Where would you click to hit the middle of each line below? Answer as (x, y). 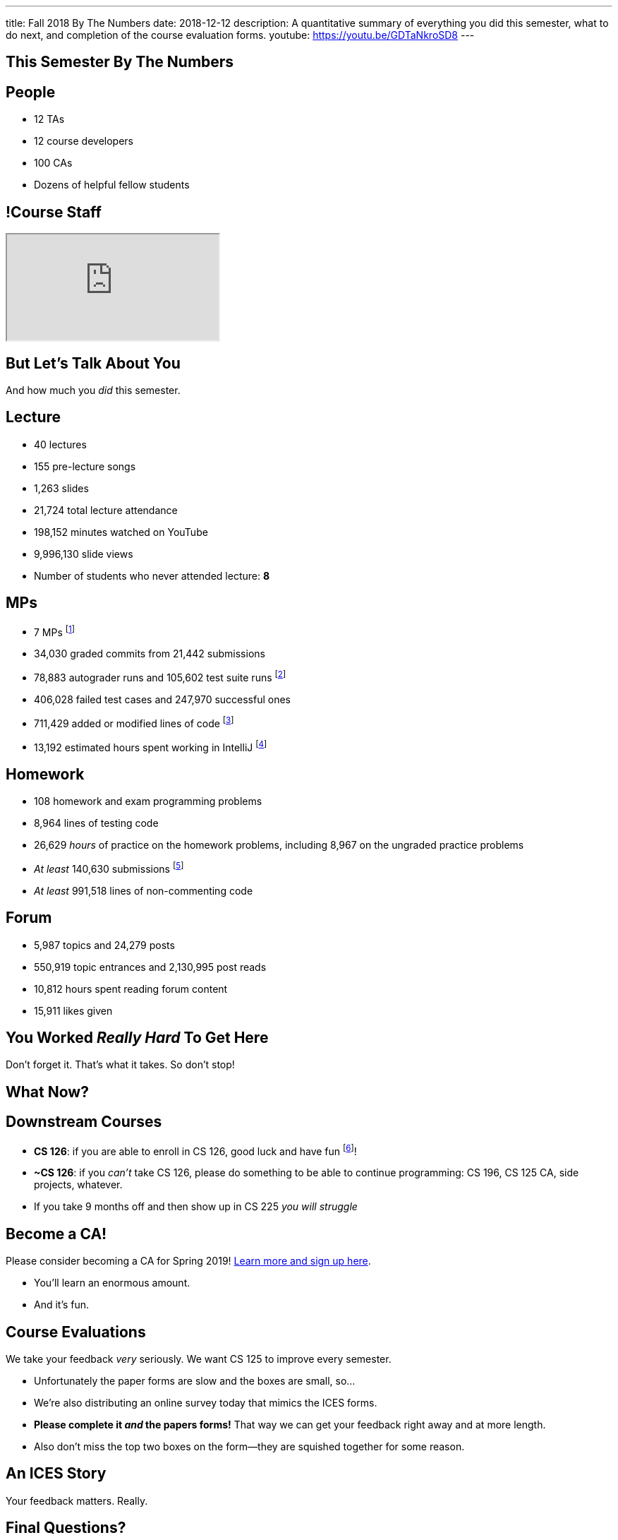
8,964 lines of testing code (96, 823)
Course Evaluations (76, 1332)
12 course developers (84, 141)
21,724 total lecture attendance (106, 510)
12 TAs (49, 119)
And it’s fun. (62, 1305)
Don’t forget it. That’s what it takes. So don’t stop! (120, 1065)
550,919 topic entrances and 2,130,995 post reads (150, 967)
